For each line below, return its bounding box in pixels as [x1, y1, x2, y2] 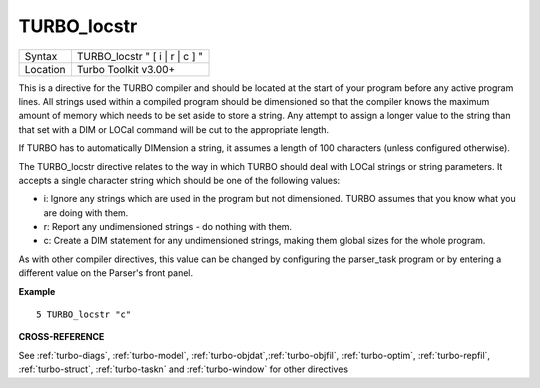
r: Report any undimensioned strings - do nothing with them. [43, 221, 293, 233]
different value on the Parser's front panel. [18, 267, 194, 279]
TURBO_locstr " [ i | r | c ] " [76, 49, 204, 63]
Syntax [24, 49, 58, 63]
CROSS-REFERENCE [18, 331, 105, 343]
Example [18, 285, 56, 297]
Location [24, 62, 66, 76]
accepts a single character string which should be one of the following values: [18, 174, 341, 186]
